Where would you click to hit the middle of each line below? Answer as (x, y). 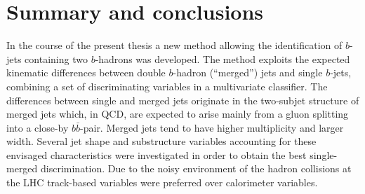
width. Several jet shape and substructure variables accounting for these (161, 141)
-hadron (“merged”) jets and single (248, 72)
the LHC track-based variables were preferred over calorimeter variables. (162, 182)
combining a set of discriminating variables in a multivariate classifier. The (167, 86)
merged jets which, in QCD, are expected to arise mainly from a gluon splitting (178, 114)
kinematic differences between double (86, 72)
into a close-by (38, 127)
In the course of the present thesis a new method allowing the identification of (174, 45)
